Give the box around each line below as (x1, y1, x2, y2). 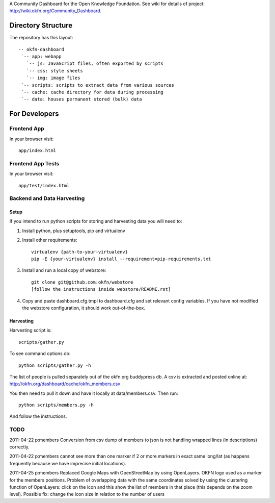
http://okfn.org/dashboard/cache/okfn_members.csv (9, 381, 121, 387)
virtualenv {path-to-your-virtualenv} (31, 249, 128, 255)
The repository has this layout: (9, 35, 73, 41)
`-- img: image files (26, 75, 80, 81)
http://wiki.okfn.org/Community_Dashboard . (9, 8, 102, 14)
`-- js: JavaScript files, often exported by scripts (26, 61, 164, 66)
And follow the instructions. (9, 413, 67, 419)
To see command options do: (9, 350, 71, 357)
